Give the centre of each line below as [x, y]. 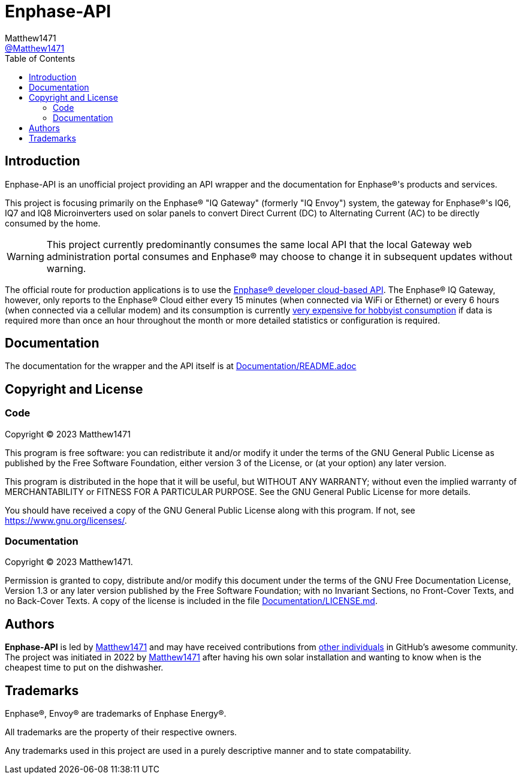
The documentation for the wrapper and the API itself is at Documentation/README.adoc [181, 366]
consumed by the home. [53, 223]
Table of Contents [40, 58]
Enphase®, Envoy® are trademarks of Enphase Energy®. [116, 714]
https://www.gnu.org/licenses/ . [66, 520]
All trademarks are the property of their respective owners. [121, 732]
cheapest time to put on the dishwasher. [84, 668]
